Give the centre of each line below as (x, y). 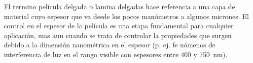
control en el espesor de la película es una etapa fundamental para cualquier (119, 26)
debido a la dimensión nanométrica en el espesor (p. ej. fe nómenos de (110, 45)
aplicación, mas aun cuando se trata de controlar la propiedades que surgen (118, 35)
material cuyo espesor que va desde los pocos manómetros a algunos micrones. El (126, 16)
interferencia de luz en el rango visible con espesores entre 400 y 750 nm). (116, 54)
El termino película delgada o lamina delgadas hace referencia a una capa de (120, 6)
